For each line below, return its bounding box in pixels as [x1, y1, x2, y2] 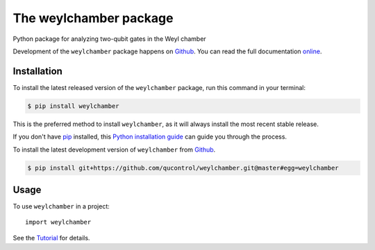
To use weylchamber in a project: [12, 202, 110, 211]
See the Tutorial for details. [12, 233, 90, 242]
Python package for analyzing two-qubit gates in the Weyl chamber [12, 35, 206, 43]
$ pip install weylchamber [27, 102, 119, 110]
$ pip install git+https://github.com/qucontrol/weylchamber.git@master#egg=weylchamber [27, 163, 340, 172]
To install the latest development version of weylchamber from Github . [12, 145, 216, 154]
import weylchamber [25, 218, 92, 226]
